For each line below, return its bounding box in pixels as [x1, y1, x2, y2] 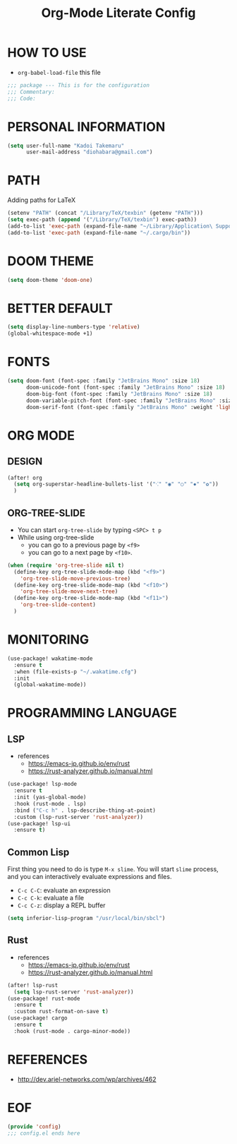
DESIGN [7, 456, 43, 468]
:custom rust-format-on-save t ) [13, 1008, 109, 1015]
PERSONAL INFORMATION [7, 119, 166, 135]
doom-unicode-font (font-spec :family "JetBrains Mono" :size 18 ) [25, 384, 226, 391]
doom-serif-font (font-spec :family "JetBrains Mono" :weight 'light [25, 403, 235, 411]
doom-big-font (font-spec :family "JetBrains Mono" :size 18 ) [25, 390, 213, 397]
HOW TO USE [7, 45, 87, 61]
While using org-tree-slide [17, 533, 95, 541]
